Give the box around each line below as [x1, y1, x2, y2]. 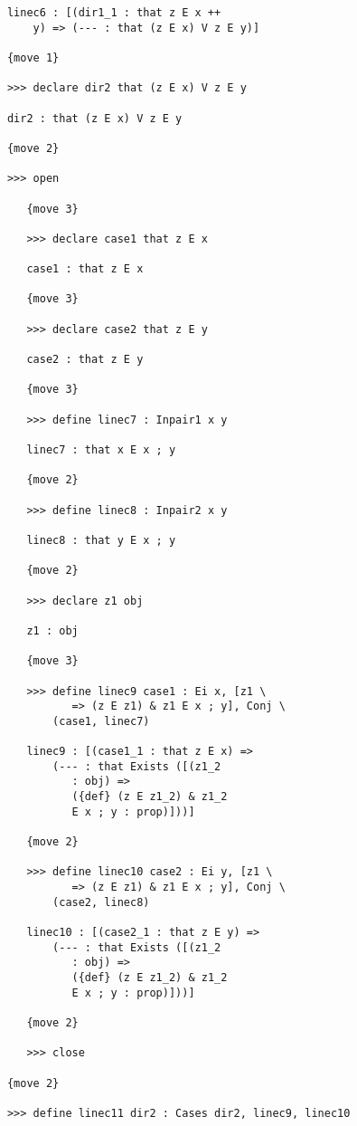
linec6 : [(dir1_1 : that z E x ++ [6, 6, 221, 19]
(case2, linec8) [52, 895, 150, 909]
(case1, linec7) [52, 714, 150, 728]
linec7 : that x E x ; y [26, 444, 176, 457]
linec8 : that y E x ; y [26, 533, 176, 547]
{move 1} [6, 51, 60, 64]
